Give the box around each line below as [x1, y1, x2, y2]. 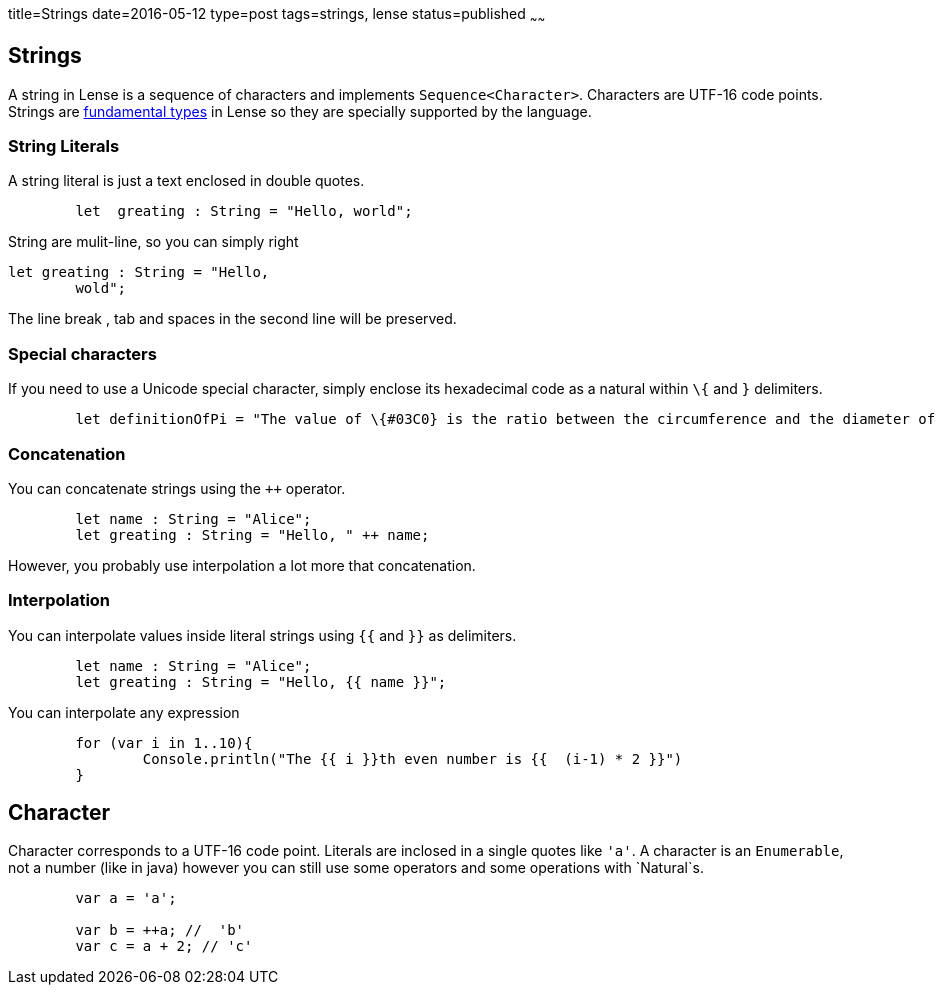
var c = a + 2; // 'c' [75, 938, 253, 955]
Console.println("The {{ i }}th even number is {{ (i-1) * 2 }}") [142, 750, 683, 767]
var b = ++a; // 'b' [75, 922, 245, 939]
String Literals [8, 136, 120, 157]
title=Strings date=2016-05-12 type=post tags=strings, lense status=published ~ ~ [8, 5, 546, 26]
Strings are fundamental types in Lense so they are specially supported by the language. [8, 102, 592, 120]
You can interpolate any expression [8, 703, 240, 721]
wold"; [75, 280, 127, 297]
